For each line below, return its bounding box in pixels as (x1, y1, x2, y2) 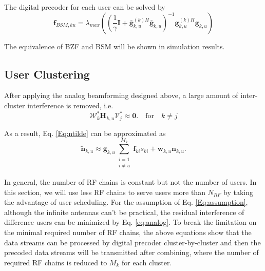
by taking (223, 186, 254, 197)
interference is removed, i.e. (27, 100, 113, 110)
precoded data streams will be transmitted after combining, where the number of (4, 247, 259, 258)
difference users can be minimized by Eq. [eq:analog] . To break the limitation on (4, 217, 257, 227)
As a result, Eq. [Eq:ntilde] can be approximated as (4, 127, 166, 138)
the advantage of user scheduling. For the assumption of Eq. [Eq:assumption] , (4, 197, 248, 207)
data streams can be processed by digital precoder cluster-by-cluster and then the (4, 237, 261, 247)
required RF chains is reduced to (4, 257, 107, 267)
